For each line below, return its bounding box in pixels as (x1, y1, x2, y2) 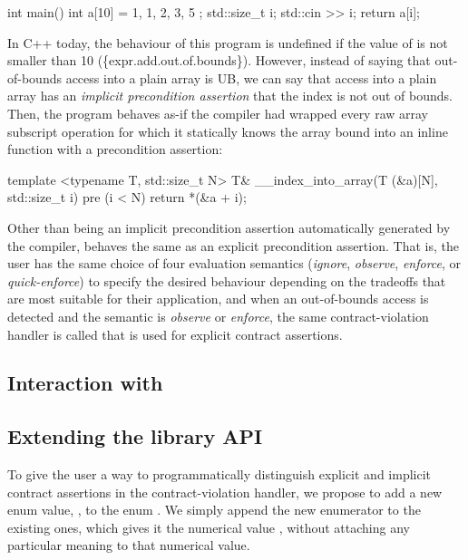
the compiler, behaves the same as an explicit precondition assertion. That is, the (7, 236, 459, 255)
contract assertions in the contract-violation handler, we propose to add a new (7, 482, 443, 501)
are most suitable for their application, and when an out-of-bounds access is (7, 289, 429, 308)
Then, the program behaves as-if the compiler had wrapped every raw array (7, 103, 429, 122)
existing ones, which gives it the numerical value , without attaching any (7, 517, 410, 536)
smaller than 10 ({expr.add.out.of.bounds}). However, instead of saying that (7, 51, 431, 70)
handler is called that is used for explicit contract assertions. (7, 324, 343, 343)
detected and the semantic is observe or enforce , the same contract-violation (7, 306, 429, 325)
